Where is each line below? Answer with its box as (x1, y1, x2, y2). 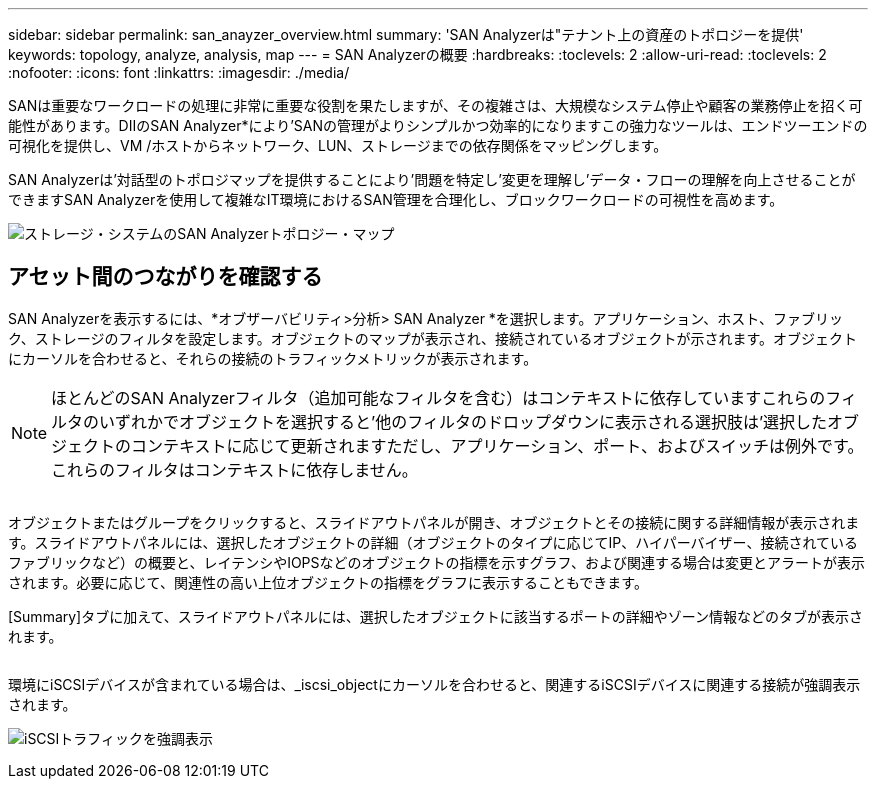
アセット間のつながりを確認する (8, 264, 323, 290)
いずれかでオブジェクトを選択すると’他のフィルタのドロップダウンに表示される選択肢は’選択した (99, 411, 828, 432)
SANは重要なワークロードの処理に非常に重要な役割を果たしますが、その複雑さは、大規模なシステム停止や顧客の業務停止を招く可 (8, 97, 863, 114)
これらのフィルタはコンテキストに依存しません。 (51, 459, 418, 480)
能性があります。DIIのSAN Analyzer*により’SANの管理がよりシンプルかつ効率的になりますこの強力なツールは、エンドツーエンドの (8, 117, 868, 134)
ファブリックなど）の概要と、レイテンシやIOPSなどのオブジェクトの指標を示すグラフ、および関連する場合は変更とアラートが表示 (8, 553, 865, 571)
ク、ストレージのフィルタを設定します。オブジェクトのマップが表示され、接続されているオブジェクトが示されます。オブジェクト (8, 329, 858, 347)
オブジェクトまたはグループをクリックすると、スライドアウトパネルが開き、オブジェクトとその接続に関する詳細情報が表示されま (8, 513, 860, 531)
